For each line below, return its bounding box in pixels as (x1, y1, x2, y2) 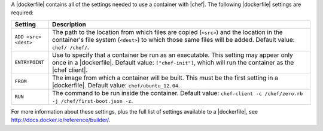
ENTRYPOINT (14, 59, 45, 66)
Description (51, 20, 87, 28)
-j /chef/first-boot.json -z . (51, 96, 133, 105)
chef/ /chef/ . (51, 42, 90, 51)
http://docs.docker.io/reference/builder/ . (11, 117, 111, 124)
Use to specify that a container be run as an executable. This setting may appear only (51, 51, 293, 59)
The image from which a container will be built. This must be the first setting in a (51, 74, 278, 82)
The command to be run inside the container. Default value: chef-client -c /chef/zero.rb (51, 89, 303, 97)
